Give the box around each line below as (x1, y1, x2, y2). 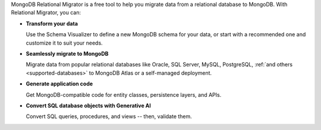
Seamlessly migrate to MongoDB (26, 50, 109, 57)
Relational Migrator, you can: (11, 9, 81, 16)
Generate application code (26, 80, 93, 87)
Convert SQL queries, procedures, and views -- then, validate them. (26, 113, 193, 120)
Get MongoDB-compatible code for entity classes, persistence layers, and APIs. (26, 91, 222, 98)
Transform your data (26, 20, 78, 27)
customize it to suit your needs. (26, 39, 103, 46)
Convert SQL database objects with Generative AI (26, 102, 151, 109)
